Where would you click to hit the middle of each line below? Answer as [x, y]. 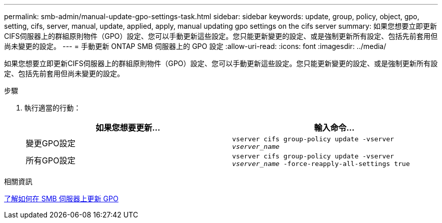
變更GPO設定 [51, 143]
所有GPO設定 [51, 160]
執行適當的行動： [52, 108]
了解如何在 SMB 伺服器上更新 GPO [61, 199]
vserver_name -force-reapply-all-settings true [321, 164]
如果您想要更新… [128, 128]
